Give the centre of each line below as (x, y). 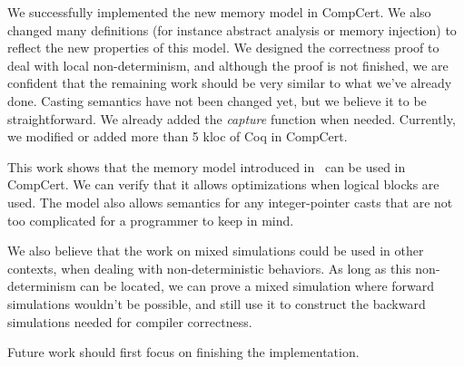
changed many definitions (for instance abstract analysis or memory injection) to (232, 29)
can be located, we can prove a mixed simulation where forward (257, 286)
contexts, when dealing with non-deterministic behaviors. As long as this (209, 268)
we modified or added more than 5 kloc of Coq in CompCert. (178, 136)
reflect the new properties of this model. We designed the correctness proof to (223, 48)
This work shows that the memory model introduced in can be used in (207, 166)
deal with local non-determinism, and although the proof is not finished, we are (228, 65)
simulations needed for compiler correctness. (130, 321)
